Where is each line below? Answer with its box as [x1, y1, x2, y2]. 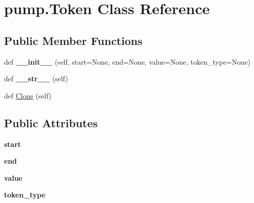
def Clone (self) [4, 90, 52, 100]
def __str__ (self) [4, 73, 68, 84]
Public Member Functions [4, 32, 142, 48]
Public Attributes [4, 115, 98, 130]
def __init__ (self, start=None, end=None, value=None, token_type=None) [4, 56, 250, 67]
